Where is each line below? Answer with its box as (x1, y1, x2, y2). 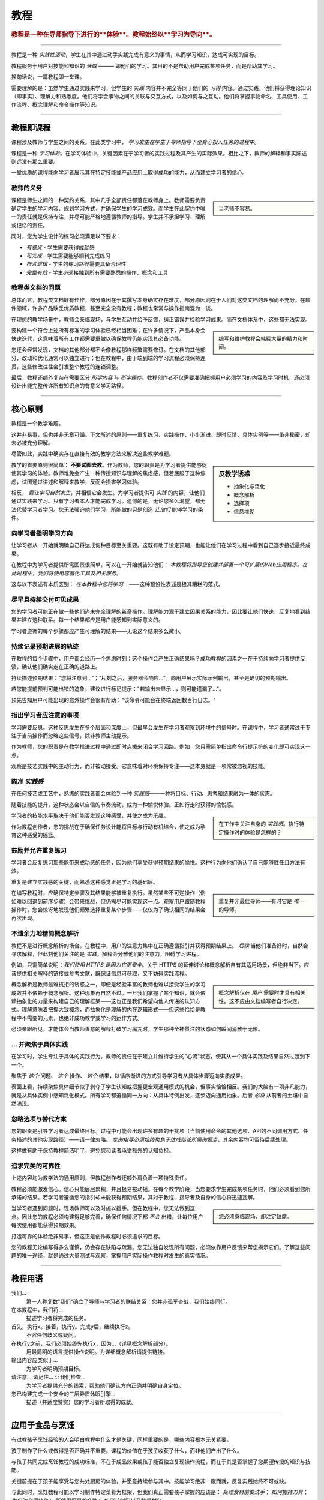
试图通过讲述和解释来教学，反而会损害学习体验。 (21, 478, 143, 485)
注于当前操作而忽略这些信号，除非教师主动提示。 (11, 732, 132, 739)
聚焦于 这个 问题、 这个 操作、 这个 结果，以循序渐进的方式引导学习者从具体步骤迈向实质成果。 (11, 1072, 246, 1079)
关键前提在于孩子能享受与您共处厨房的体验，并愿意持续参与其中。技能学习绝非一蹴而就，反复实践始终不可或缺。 (11, 1477, 290, 1484)
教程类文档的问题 (11, 284, 61, 292)
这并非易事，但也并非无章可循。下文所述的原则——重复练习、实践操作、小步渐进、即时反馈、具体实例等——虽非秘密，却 (11, 431, 311, 438)
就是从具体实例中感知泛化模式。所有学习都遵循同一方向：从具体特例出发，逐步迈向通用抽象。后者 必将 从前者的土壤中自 (11, 1091, 308, 1099)
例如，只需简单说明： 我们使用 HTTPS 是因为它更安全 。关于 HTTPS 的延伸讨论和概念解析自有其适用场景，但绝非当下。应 (11, 961, 310, 968)
